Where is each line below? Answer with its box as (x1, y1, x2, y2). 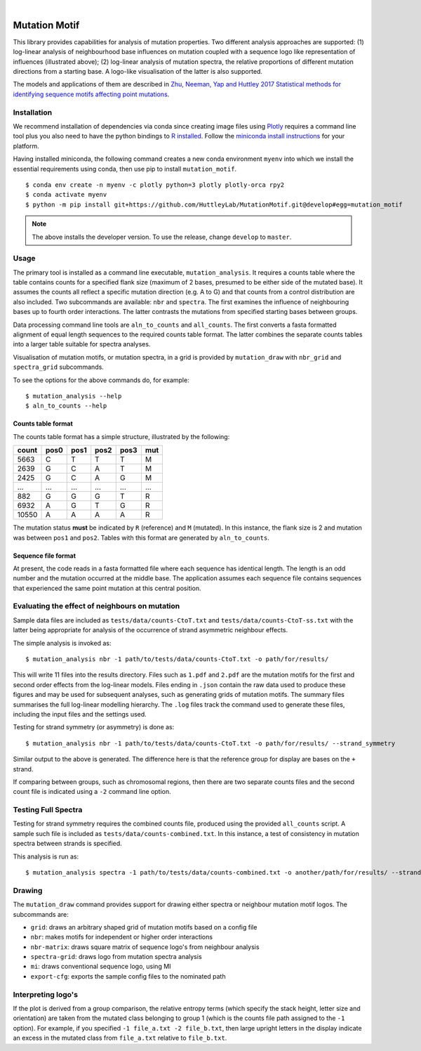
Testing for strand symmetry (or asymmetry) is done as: (13, 723, 175, 731)
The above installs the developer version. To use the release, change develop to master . (32, 233, 292, 241)
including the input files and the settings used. (13, 710, 147, 718)
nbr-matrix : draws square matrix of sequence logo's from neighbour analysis (30, 942, 260, 951)
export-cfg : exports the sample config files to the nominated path (30, 972, 226, 980)
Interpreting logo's (13, 989, 79, 999)
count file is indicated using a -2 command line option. (13, 788, 171, 796)
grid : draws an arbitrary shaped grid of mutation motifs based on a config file (30, 922, 258, 931)
